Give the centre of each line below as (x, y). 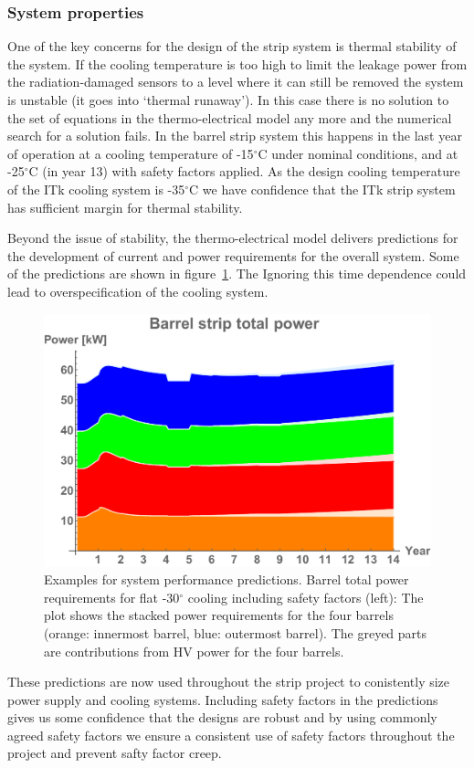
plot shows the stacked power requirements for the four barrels (219, 615)
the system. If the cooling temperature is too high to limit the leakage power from (237, 63)
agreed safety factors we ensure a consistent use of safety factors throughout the (231, 735)
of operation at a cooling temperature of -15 (131, 153)
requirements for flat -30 (112, 597)
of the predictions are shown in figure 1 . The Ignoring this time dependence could (237, 274)
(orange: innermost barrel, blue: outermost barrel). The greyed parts (236, 632)
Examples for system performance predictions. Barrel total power (226, 579)
